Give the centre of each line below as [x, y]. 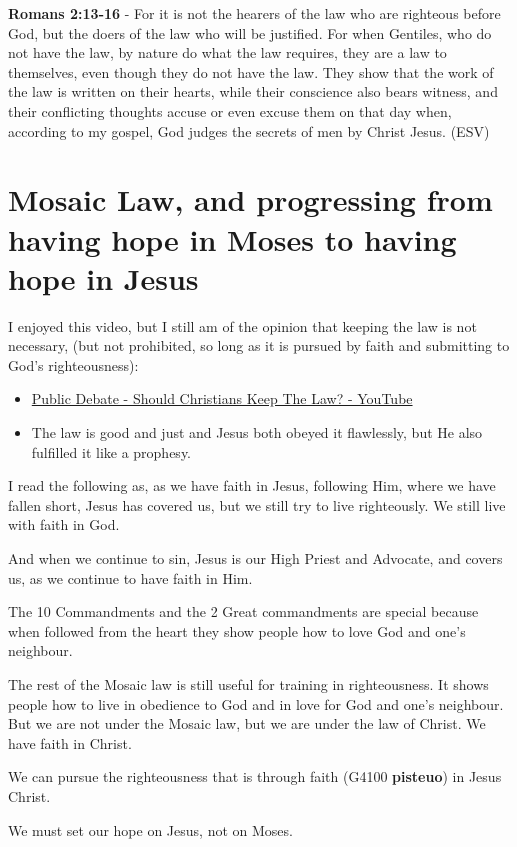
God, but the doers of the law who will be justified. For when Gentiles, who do [250, 32]
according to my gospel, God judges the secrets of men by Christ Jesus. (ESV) [249, 130]
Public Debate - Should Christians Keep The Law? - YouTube [222, 398]
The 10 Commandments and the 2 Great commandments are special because [243, 611]
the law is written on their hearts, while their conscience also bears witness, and [253, 91]
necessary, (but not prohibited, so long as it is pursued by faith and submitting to [259, 345]
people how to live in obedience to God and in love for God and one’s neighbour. [256, 703]
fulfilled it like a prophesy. [111, 451]
